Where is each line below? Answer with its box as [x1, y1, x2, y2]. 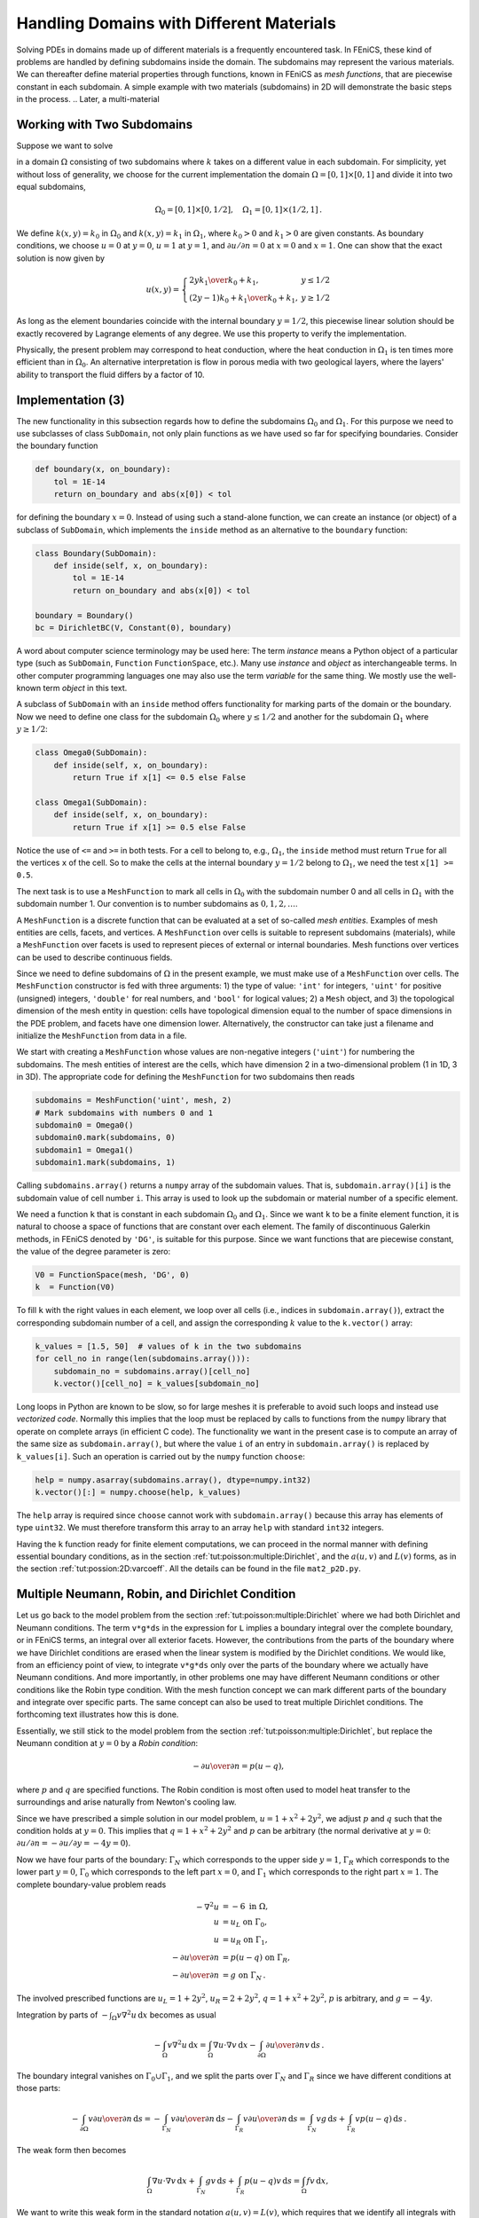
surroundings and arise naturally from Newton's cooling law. [16, 1797, 237, 1807]
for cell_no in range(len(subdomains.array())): [35, 1354, 251, 1364]
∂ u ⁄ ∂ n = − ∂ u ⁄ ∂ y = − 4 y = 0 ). [16, 1837, 131, 1849]
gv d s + [205, 2176, 235, 2186]
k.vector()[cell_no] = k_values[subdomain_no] [53, 1378, 261, 1388]
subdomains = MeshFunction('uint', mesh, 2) [35, 1096, 232, 1105]
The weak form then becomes [16, 2144, 127, 2155]
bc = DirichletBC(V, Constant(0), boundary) [35, 622, 232, 633]
